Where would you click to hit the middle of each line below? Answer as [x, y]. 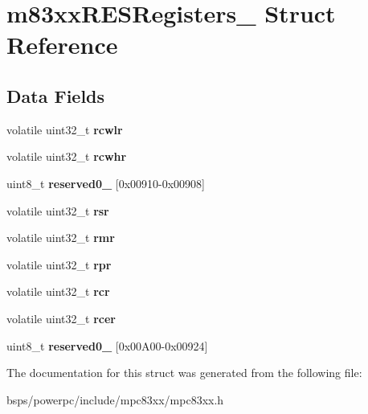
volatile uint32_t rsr [58, 210]
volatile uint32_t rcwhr [67, 156]
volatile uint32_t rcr [58, 291]
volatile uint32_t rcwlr [65, 129]
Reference [62, 45]
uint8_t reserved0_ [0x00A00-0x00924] [107, 345]
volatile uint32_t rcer [61, 318]
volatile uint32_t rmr [61, 238]
